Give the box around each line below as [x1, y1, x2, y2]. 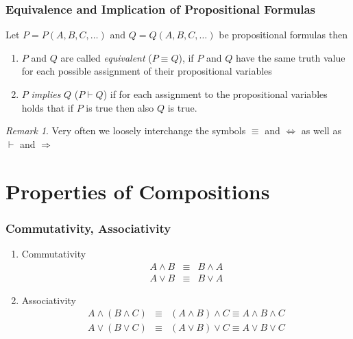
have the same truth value [235, 50, 345, 64]
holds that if [21, 100, 73, 114]
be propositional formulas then [219, 27, 348, 42]
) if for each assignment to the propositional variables [103, 87, 328, 101]
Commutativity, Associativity [5, 219, 171, 236]
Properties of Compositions [5, 177, 270, 205]
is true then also [86, 100, 154, 114]
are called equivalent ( [60, 50, 152, 64]
